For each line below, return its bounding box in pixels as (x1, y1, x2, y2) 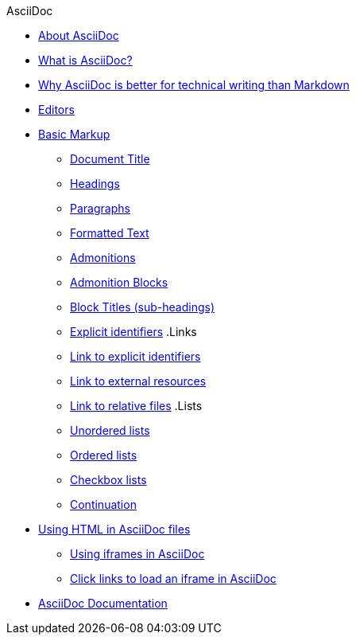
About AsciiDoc (38, 29, 119, 42)
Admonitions (70, 251, 136, 264)
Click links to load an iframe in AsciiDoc (70, 572, 277, 585)
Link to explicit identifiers (70, 350, 201, 363)
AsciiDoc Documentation (38, 596, 168, 610)
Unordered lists (70, 424, 150, 437)
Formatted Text (70, 226, 149, 240)
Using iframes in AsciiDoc (70, 547, 205, 561)
